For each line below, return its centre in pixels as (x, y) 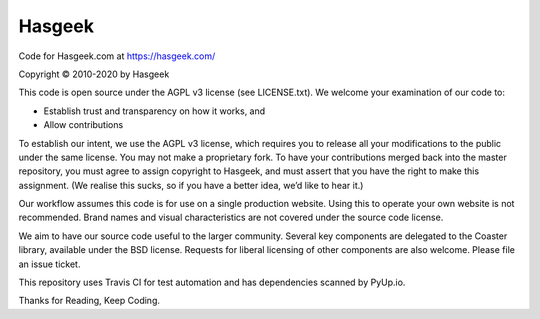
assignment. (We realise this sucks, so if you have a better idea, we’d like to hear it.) (191, 185)
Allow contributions (83, 125)
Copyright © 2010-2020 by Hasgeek (94, 74)
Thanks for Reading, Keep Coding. (89, 301)
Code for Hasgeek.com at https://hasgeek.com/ (117, 56)
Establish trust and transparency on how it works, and (154, 111)
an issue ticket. (49, 264)
